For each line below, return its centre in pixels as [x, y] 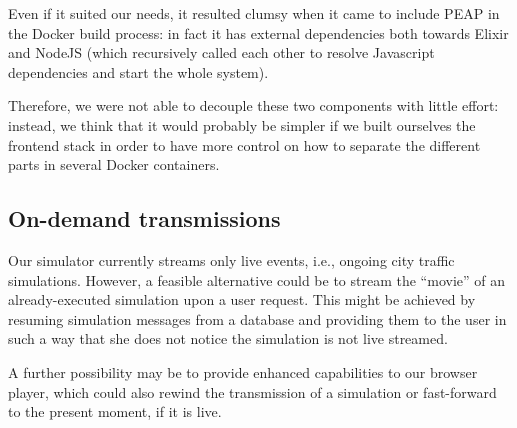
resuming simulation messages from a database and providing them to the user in [257, 318]
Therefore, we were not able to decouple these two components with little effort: [253, 105]
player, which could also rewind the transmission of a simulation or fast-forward [252, 391]
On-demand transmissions [144, 218]
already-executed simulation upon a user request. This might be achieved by [242, 299]
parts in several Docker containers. [114, 164]
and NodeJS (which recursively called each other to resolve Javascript [221, 52]
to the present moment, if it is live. [115, 411]
